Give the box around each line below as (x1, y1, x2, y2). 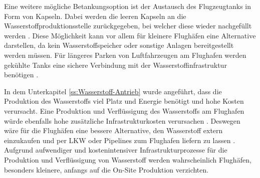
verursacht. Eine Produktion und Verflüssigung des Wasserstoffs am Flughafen (4, 105, 244, 116)
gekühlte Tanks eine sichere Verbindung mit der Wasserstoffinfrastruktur (4, 59, 227, 70)
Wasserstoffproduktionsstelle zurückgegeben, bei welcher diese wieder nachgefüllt (4, 20, 252, 31)
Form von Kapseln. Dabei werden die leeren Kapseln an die (4, 10, 186, 21)
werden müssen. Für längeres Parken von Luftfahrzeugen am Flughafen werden (4, 49, 246, 60)
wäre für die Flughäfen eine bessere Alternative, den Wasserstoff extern (4, 125, 223, 136)
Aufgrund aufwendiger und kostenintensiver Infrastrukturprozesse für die (4, 145, 227, 155)
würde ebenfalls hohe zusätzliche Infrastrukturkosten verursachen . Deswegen (4, 115, 240, 126)
